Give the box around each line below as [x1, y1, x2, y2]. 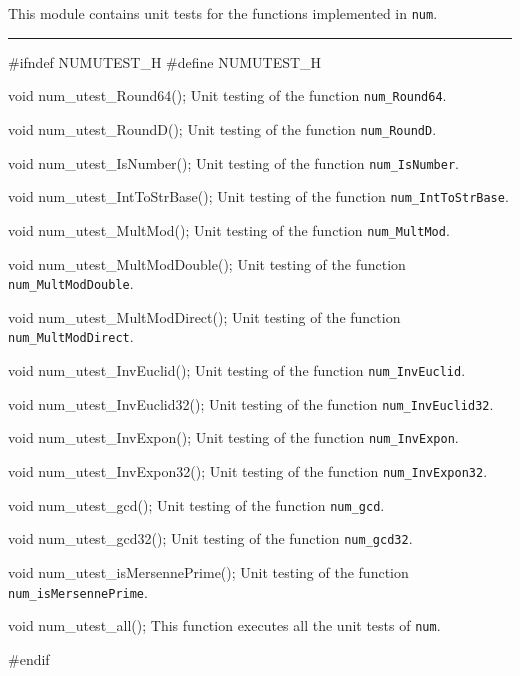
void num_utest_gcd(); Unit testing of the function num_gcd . [8, 494, 385, 515]
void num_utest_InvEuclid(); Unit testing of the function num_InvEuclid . [8, 360, 466, 381]
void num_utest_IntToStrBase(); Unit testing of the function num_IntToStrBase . [8, 186, 509, 207]
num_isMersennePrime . [8, 581, 148, 602]
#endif [8, 648, 50, 669]
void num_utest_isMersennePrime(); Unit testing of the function [8, 561, 409, 582]
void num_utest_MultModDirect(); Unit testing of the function [8, 306, 401, 327]
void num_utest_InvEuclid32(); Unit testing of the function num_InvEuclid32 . [8, 393, 494, 414]
